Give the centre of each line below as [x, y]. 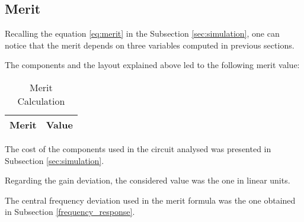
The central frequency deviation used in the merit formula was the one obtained [150, 200]
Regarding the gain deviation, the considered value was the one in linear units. [148, 180]
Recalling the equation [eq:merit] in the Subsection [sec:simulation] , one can [142, 33]
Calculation [41, 101]
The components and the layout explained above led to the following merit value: [152, 65]
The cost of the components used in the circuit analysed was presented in [138, 148]
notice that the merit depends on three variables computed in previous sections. [150, 45]
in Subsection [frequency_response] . [70, 212]
